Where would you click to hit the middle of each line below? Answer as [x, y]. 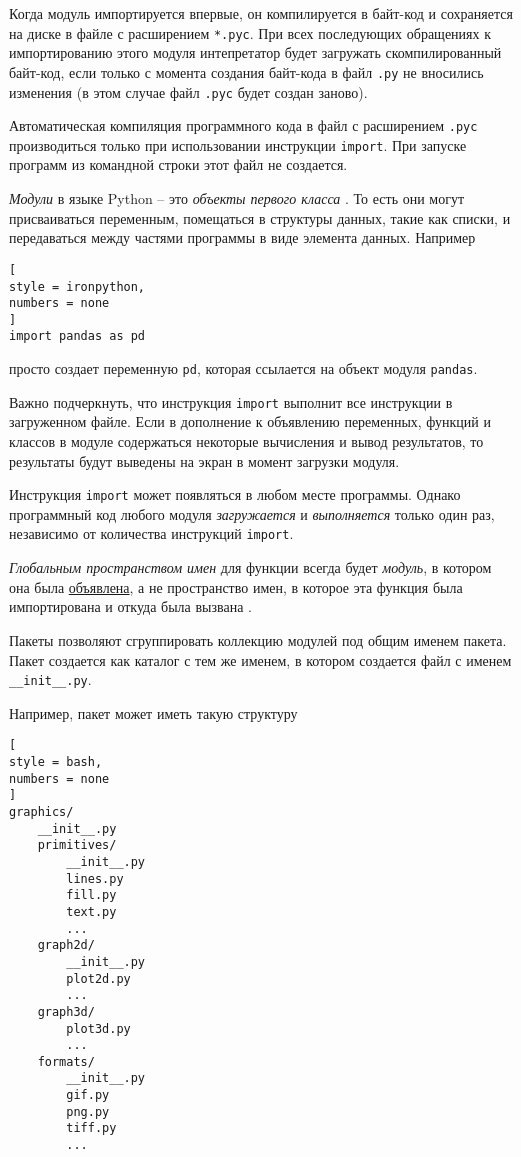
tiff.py [91, 1128]
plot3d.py [98, 1028]
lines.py [95, 878]
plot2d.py [98, 978]
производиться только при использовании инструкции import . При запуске [238, 144]
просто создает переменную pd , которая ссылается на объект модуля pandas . [243, 368]
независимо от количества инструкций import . [151, 533]
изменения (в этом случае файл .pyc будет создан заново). [188, 91]
